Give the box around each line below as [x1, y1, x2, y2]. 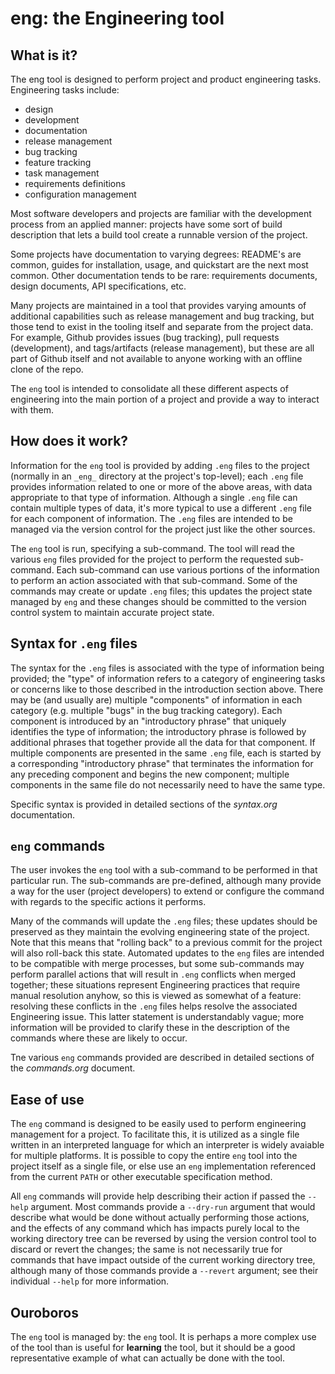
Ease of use [10, 1091, 85, 1108]
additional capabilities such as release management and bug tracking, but [10, 310, 315, 322]
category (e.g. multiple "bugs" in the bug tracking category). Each [10, 704, 283, 716]
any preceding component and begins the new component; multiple [10, 768, 290, 780]
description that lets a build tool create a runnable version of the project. [10, 229, 308, 241]
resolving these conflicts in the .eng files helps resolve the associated [10, 1000, 298, 1012]
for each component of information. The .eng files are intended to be [10, 512, 293, 524]
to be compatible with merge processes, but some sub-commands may [10, 958, 305, 970]
